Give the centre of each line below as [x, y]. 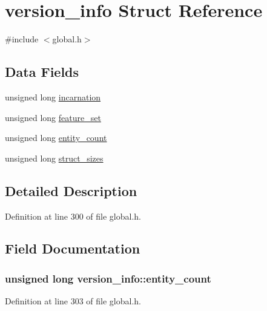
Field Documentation [73, 248]
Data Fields [42, 72]
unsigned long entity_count [56, 138]
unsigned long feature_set [53, 117]
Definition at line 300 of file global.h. [73, 216]
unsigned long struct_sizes [54, 158]
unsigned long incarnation [53, 97]
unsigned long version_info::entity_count [108, 278]
